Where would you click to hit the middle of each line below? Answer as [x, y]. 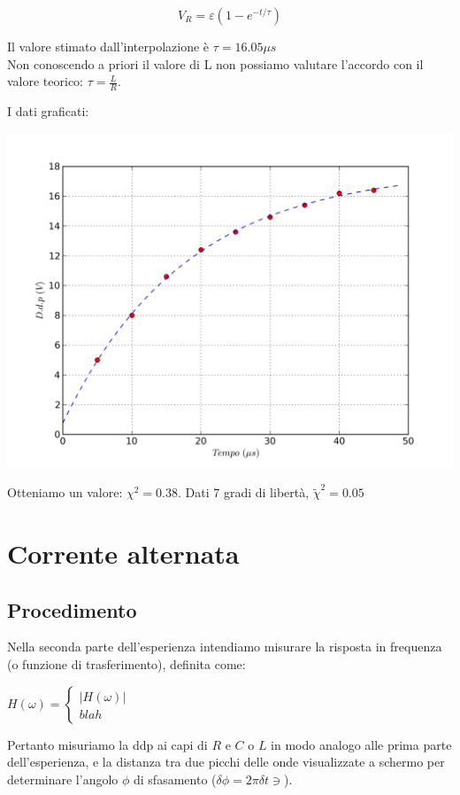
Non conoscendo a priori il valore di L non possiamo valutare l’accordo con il [215, 63]
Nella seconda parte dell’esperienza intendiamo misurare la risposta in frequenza [225, 647]
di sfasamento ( [175, 779]
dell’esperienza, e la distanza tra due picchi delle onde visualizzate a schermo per [226, 762]
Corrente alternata [123, 553]
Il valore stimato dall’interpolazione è [108, 46]
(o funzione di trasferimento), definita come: [126, 663]
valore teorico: [46, 81]
